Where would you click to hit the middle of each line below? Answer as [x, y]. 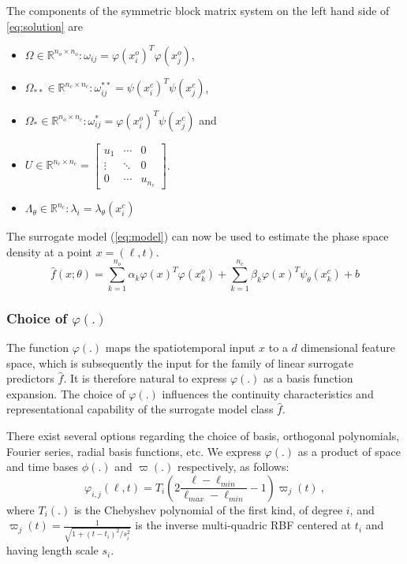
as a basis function [308, 378]
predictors [30, 378]
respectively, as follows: [233, 467]
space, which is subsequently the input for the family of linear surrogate [180, 362]
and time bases [43, 467]
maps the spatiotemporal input [180, 347]
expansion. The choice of [66, 393]
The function [37, 347]
